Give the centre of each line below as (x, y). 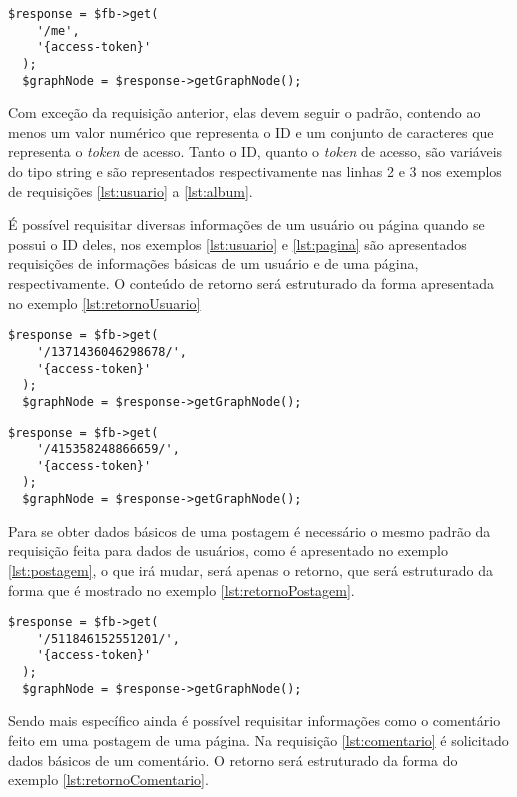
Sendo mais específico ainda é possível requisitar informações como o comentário (254, 720)
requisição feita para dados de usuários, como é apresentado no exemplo (228, 550)
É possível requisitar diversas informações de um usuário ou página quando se (246, 224)
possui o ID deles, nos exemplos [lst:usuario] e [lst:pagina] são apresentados (237, 243)
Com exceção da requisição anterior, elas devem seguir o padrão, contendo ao (244, 112)
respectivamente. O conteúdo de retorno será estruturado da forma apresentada (251, 283)
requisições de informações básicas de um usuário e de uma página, (213, 263)
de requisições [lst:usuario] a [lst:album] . (130, 190)
